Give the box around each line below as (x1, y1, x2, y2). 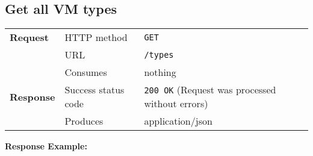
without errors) (144, 96, 208, 111)
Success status (64, 83, 125, 97)
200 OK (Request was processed (144, 83, 276, 97)
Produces (64, 114, 104, 128)
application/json (144, 114, 212, 128)
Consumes (64, 65, 107, 80)
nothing (144, 65, 176, 80)
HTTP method (64, 30, 128, 45)
